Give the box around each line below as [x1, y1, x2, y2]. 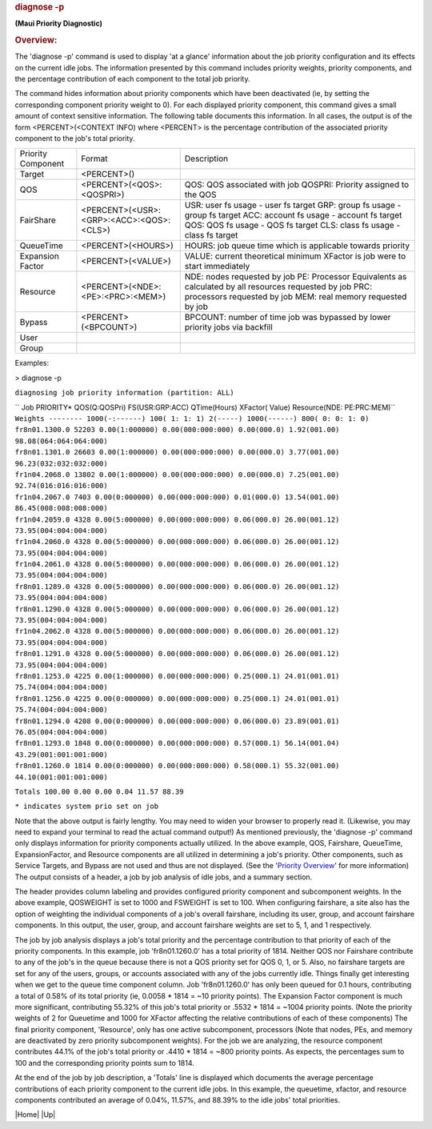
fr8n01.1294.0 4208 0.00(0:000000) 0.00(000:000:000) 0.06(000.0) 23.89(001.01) [14, 716, 340, 726]
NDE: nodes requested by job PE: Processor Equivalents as [184, 271, 407, 282]
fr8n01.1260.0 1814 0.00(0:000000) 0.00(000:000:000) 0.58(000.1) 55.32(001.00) [14, 761, 340, 771]
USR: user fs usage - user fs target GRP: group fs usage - [184, 200, 402, 211]
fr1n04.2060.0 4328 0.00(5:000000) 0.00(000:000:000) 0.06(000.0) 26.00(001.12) [14, 537, 340, 546]
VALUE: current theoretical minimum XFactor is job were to [184, 250, 406, 262]
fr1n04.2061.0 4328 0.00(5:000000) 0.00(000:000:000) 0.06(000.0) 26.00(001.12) [14, 560, 340, 569]
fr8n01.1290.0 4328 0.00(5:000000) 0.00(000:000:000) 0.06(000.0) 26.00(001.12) [14, 604, 340, 614]
